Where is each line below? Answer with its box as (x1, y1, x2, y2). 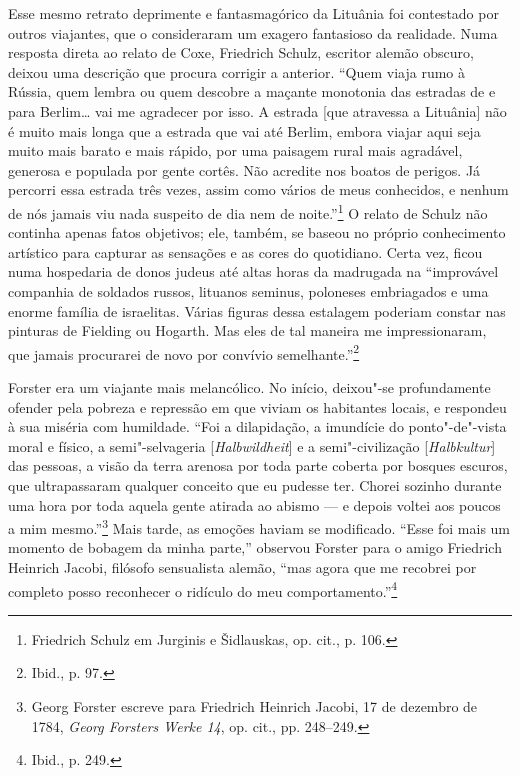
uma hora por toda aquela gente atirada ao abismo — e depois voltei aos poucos (8, 494, 501, 515)
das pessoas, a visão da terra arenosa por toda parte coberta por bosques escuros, (8, 455, 508, 476)
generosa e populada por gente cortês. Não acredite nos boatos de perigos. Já (8, 159, 481, 180)
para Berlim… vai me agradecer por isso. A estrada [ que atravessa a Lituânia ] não (8, 100, 507, 121)
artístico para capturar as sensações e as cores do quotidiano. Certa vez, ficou (8, 241, 483, 262)
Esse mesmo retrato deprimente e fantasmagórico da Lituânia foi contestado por (8, 3, 499, 23)
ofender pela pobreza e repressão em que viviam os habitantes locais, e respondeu (8, 396, 507, 417)
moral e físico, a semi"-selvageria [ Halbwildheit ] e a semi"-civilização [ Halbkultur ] (8, 435, 496, 456)
